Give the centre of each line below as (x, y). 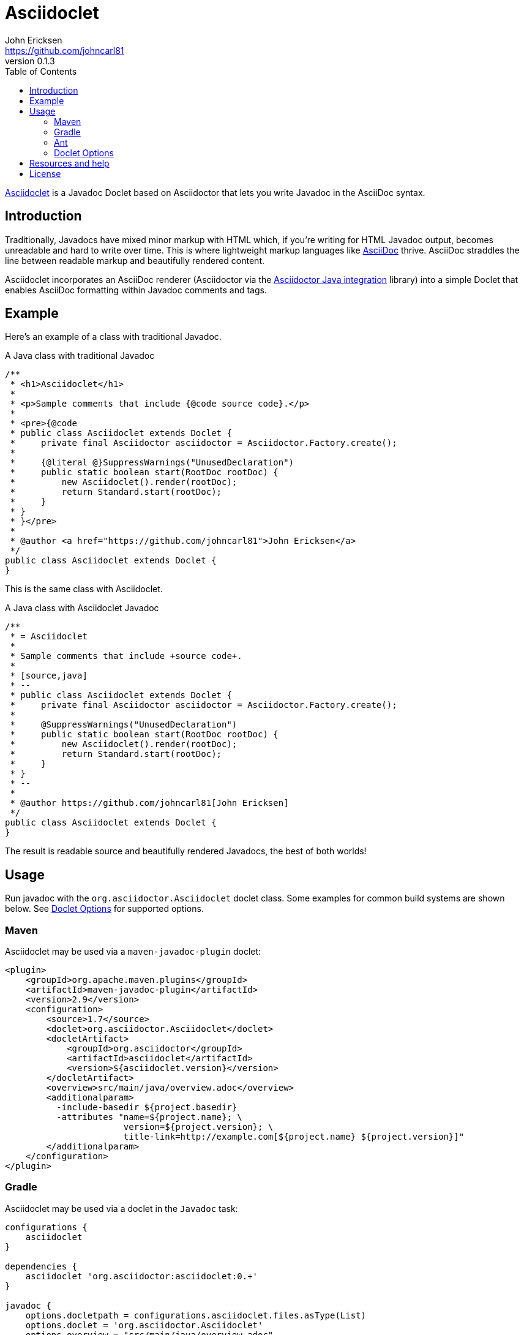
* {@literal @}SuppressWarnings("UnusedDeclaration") (152, 463)
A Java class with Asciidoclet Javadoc (82, 608)
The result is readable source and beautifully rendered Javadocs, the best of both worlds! (186, 851)
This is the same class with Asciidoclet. (84, 589)
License (45, 173)
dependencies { (41, 1266)
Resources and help (69, 163)
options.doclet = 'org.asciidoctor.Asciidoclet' (144, 1325)
